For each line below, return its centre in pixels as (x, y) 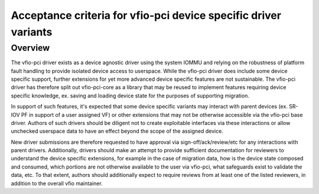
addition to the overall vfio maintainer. (57, 183)
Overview (30, 48)
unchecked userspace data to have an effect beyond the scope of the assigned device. (117, 131)
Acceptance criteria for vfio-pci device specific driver (146, 15)
